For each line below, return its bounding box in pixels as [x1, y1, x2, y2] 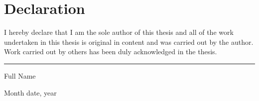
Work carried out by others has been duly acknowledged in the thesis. [4, 46, 217, 57]
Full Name [4, 70, 36, 81]
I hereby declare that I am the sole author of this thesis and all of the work [4, 27, 234, 37]
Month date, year [4, 87, 57, 98]
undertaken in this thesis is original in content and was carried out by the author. [4, 36, 254, 47]
